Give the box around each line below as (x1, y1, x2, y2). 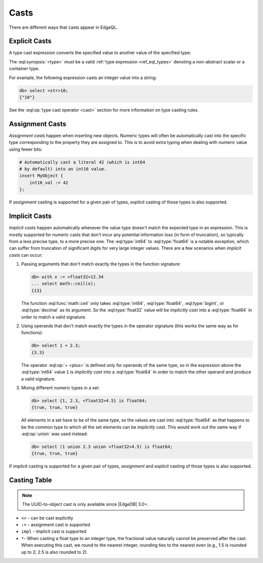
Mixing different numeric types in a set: (21, 384, 100, 390)
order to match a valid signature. (21, 314, 87, 320)
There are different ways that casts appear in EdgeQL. (9, 24, 118, 30)
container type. (9, 66, 40, 72)
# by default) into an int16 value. (19, 166, 107, 172)
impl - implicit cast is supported (21, 528, 87, 534)
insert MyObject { (19, 173, 63, 179)
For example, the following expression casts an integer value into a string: (9, 75, 157, 80)
